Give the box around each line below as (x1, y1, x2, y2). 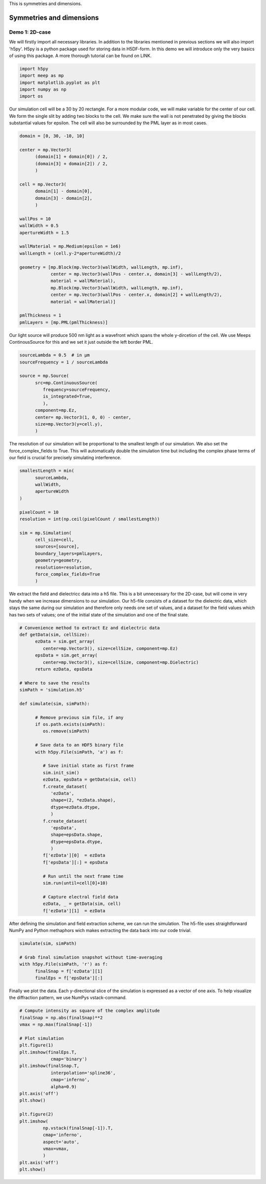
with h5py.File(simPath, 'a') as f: (35, 749, 124, 754)
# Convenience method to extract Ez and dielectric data (19, 625, 160, 631)
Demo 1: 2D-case (9, 29, 51, 36)
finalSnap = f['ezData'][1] (35, 968, 103, 974)
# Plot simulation (19, 1036, 64, 1041)
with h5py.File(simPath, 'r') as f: (19, 962, 108, 967)
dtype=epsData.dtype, (50, 839, 103, 844)
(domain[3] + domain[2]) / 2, (35, 161, 108, 166)
